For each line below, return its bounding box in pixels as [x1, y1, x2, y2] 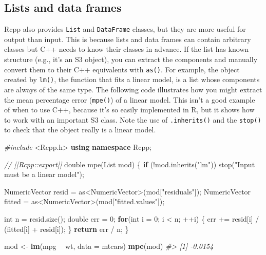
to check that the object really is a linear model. [4, 124, 156, 135]
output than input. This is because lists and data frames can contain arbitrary [4, 33, 251, 44]
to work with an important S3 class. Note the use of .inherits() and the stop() [4, 114, 261, 125]
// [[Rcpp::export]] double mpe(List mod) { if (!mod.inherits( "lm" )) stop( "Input [4, 159, 255, 169]
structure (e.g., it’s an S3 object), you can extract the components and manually [4, 54, 258, 65]
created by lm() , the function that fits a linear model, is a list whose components [4, 74, 260, 85]
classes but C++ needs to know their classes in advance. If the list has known [4, 44, 249, 54]
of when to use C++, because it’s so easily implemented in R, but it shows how [4, 104, 255, 115]
